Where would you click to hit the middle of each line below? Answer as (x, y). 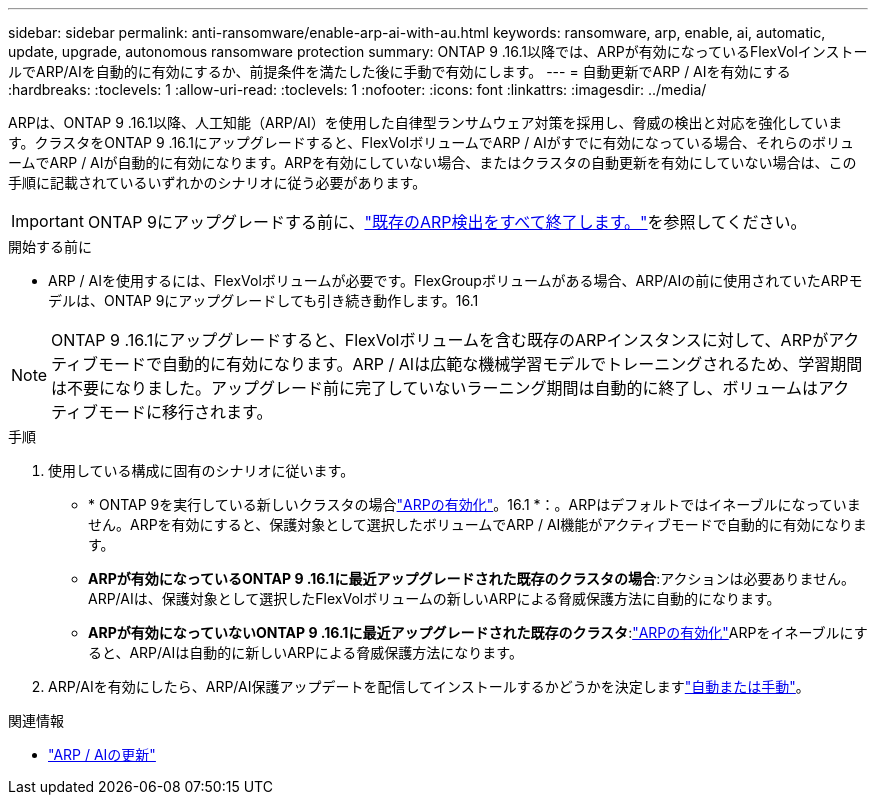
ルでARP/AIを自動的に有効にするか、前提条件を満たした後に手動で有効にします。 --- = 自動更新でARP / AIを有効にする (399, 71)
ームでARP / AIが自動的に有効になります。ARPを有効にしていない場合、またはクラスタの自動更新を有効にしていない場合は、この (432, 162)
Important (47, 221)
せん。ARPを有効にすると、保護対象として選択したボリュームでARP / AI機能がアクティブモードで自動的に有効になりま (477, 524)
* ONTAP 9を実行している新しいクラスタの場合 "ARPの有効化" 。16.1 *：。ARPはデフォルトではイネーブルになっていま (474, 504)
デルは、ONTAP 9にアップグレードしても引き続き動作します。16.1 (263, 300)
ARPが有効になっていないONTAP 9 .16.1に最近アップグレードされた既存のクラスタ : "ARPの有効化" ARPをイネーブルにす (478, 632)
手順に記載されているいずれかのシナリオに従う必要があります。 (217, 182)
